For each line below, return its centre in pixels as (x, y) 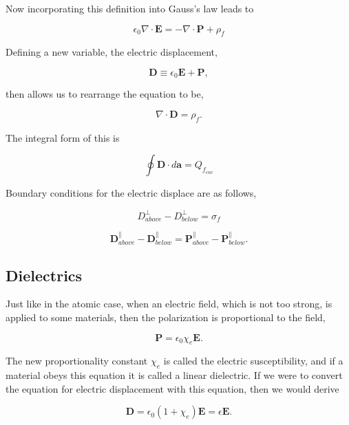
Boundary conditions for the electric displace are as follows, (131, 193)
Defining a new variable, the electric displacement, (112, 52)
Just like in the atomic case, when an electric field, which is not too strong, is (169, 304)
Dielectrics (44, 275)
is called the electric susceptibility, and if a (253, 361)
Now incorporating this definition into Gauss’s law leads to (130, 8)
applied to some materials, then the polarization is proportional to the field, (166, 317)
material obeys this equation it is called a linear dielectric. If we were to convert (174, 375)
